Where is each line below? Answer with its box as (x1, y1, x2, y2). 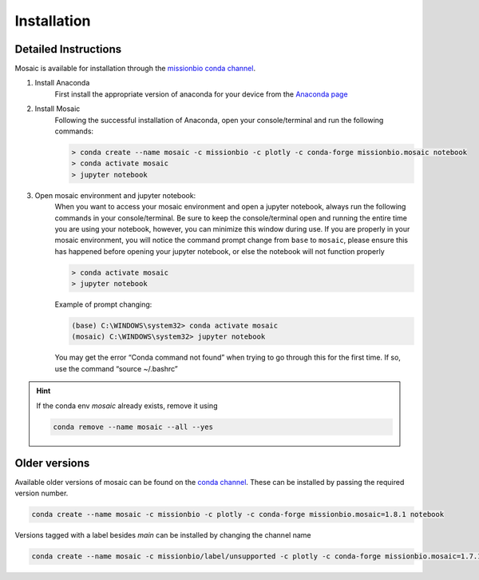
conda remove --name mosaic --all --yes (53, 422, 213, 431)
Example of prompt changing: (54, 300, 152, 309)
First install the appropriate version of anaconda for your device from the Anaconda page (54, 89, 348, 99)
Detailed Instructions (14, 42, 122, 56)
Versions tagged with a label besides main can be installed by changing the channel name (14, 530, 311, 540)
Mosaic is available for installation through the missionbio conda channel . (14, 64, 255, 73)
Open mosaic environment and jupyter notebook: (34, 190, 196, 200)
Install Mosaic (34, 104, 81, 113)
